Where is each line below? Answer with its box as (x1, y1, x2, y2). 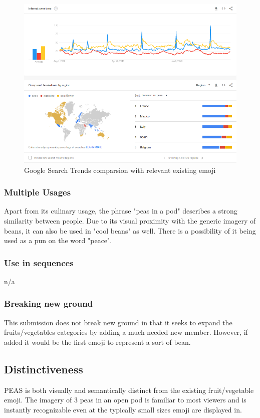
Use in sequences (4, 256, 74, 269)
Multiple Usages (4, 186, 71, 198)
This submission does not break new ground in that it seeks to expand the (4, 317, 232, 327)
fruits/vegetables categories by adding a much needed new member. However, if (4, 327, 248, 337)
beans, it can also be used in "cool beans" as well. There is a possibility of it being (4, 225, 256, 236)
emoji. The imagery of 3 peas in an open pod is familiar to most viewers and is (4, 394, 246, 405)
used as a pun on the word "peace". (4, 235, 112, 246)
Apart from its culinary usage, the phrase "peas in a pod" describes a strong (4, 205, 237, 216)
